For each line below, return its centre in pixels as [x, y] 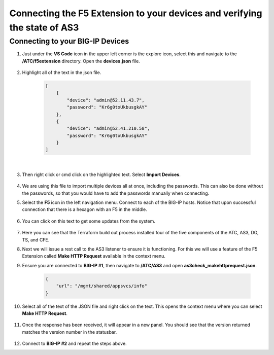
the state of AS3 [44, 27]
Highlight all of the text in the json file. [62, 72]
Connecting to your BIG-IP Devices [69, 41]
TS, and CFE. [36, 240]
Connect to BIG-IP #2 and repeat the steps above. [74, 344]
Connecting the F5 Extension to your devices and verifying [136, 13]
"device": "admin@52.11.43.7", [106, 100]
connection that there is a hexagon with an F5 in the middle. [84, 209]
